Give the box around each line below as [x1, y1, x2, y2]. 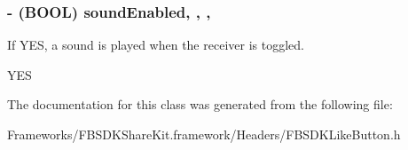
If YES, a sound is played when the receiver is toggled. [7, 36, 304, 54]
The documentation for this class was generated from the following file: [7, 95, 393, 114]
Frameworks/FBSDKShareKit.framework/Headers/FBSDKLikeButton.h [7, 125, 401, 143]
